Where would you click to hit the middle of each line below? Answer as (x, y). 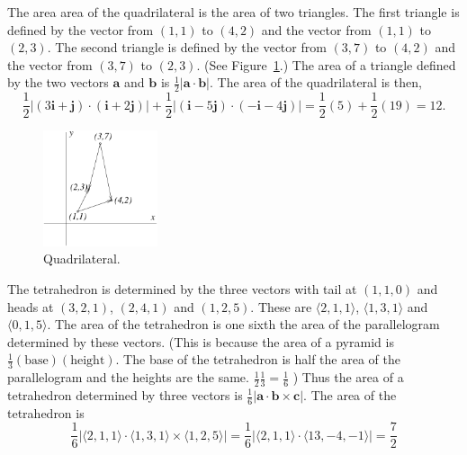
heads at (31, 306)
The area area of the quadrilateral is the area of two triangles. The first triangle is (233, 12)
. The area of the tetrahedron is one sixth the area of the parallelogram (243, 324)
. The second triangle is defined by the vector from (187, 47)
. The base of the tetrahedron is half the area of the (258, 359)
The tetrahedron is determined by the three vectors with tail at (182, 288)
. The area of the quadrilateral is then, (315, 82)
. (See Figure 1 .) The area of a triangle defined (326, 64)
